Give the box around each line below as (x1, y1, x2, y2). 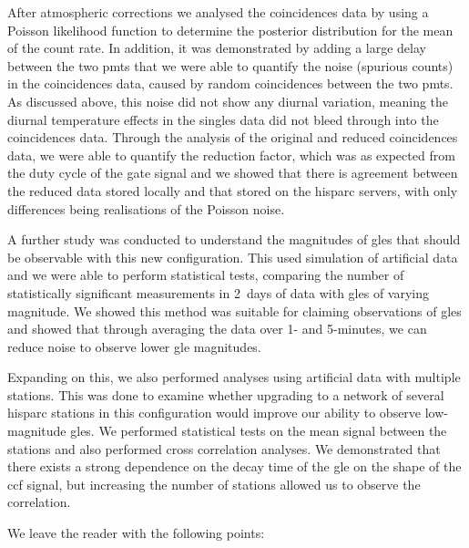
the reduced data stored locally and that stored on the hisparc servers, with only (7, 181, 458, 200)
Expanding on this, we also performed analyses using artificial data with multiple (7, 367, 461, 387)
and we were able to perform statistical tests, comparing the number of (7, 265, 404, 284)
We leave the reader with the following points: (7, 523, 265, 543)
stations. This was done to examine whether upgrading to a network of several (7, 385, 444, 404)
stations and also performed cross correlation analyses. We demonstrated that (7, 439, 441, 458)
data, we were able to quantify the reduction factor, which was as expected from (7, 145, 455, 164)
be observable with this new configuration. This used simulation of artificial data (7, 247, 458, 266)
